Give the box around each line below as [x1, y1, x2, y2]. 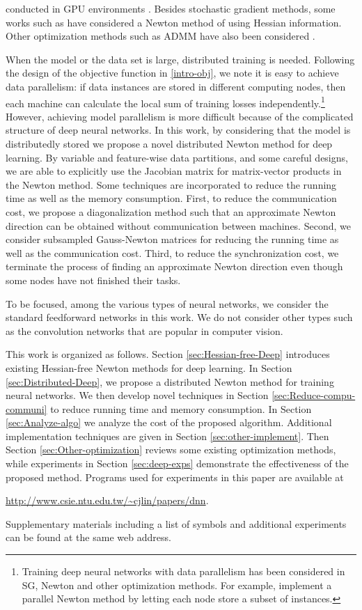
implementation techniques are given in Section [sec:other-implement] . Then [6, 428, 329, 443]
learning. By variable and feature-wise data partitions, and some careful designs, [6, 150, 348, 164]
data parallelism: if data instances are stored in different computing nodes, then [6, 79, 346, 93]
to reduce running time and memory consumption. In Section [50, 401, 312, 416]
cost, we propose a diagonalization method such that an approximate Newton [6, 204, 336, 219]
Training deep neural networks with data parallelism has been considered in [22, 564, 345, 579]
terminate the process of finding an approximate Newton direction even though [6, 259, 343, 274]
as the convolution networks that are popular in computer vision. [6, 323, 283, 338]
